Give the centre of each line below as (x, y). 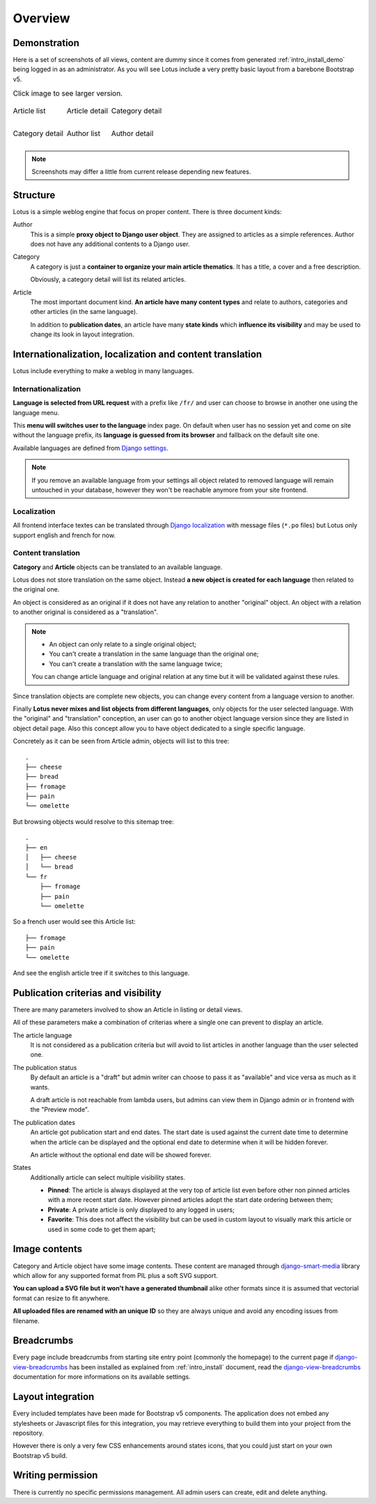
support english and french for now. (64, 535)
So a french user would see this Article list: (74, 922)
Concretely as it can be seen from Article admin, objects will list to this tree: (121, 741)
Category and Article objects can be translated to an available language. (118, 567)
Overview (41, 18)
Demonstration (46, 43)
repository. (29, 1433)
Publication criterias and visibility (87, 993)
